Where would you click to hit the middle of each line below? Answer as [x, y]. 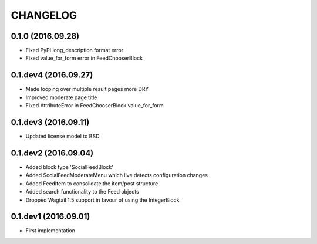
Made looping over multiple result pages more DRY [87, 89]
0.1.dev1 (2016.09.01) [50, 217]
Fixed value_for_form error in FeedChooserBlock [84, 58]
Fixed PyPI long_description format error [74, 50]
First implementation [50, 231]
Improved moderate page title [61, 97]
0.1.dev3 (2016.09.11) [50, 122]
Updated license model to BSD [63, 136]
